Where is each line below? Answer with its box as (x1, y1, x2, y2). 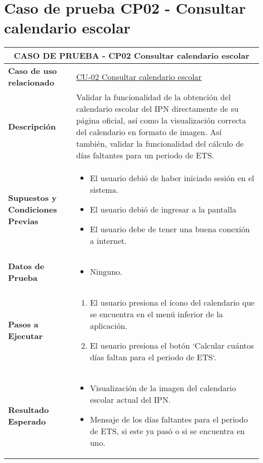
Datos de (8, 260, 45, 272)
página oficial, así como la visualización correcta (76, 114, 246, 127)
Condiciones (8, 203, 57, 216)
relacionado (8, 76, 55, 89)
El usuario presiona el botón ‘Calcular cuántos (90, 340, 254, 352)
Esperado (8, 415, 46, 427)
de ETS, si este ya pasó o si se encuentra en (90, 425, 245, 437)
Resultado (8, 403, 49, 415)
